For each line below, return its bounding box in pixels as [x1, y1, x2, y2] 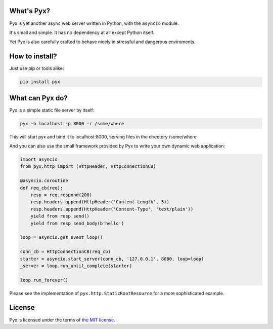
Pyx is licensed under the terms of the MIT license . [9, 317, 116, 323]
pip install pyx [20, 79, 61, 85]
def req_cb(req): [20, 185, 63, 191]
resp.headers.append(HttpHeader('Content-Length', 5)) [30, 199, 169, 205]
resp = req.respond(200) [30, 192, 93, 198]
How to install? [9, 52, 58, 61]
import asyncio [20, 157, 58, 162]
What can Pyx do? [9, 94, 68, 102]
